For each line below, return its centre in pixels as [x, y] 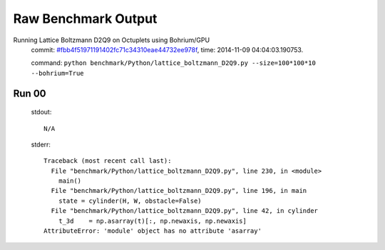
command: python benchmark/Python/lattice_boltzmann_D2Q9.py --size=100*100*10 [174, 63]
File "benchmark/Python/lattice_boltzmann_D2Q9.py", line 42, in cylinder [185, 211]
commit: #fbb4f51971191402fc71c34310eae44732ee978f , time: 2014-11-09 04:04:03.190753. [167, 49]
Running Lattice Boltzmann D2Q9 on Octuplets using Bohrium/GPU [112, 40]
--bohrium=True [58, 73]
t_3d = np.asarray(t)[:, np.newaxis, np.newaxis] [153, 221]
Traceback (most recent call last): [108, 161]
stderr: [41, 144]
